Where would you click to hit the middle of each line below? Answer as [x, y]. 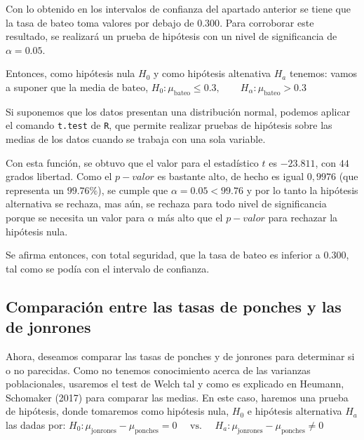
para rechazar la [303, 217]
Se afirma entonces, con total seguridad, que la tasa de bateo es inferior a [163, 255]
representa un [35, 190]
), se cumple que [133, 190]
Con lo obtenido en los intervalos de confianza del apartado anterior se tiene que [178, 8]
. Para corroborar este [267, 22]
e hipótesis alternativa [295, 411]
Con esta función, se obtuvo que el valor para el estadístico [132, 162]
